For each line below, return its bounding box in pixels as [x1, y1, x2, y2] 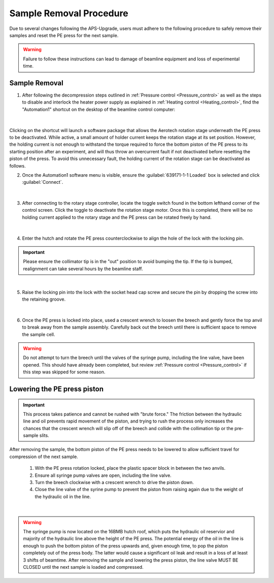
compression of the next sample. [9, 454, 78, 460]
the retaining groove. [22, 296, 66, 302]
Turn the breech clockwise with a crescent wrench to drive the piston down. [35, 479, 194, 485]
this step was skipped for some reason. [23, 369, 106, 375]
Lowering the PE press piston [9, 384, 104, 393]
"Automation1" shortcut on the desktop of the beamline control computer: [22, 106, 176, 112]
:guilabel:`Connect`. [22, 179, 63, 185]
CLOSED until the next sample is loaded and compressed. [23, 564, 144, 570]
